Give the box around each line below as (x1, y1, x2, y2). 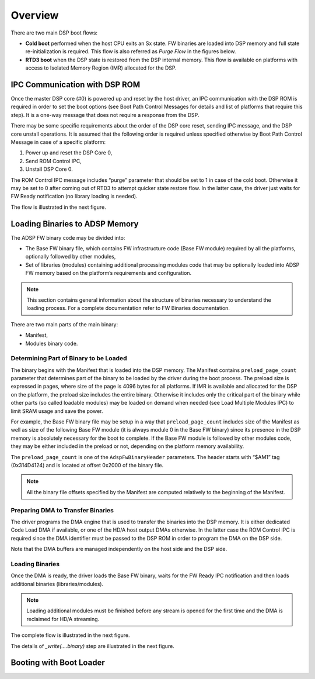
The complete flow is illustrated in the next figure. (10, 632, 131, 639)
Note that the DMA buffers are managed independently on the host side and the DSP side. (10, 546, 228, 553)
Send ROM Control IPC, (25, 157, 82, 164)
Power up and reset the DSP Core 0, (25, 149, 113, 156)
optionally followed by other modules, (25, 253, 116, 260)
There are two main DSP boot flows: (10, 29, 98, 36)
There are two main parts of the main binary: (10, 320, 118, 328)
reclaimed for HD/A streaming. (26, 615, 100, 622)
